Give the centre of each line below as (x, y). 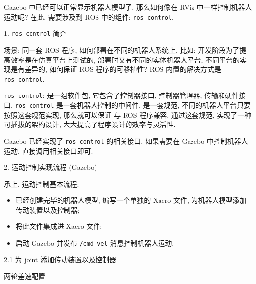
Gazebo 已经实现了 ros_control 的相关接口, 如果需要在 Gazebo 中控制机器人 (126, 141)
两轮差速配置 (25, 276)
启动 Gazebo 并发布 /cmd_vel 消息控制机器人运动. (95, 243)
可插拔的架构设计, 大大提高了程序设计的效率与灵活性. (90, 124)
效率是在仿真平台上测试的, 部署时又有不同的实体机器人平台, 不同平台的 (125, 59)
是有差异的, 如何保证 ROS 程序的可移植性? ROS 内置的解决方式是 (116, 69)
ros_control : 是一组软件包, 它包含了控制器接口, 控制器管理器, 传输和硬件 (121, 95)
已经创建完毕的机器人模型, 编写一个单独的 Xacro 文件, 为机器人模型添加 (131, 200)
